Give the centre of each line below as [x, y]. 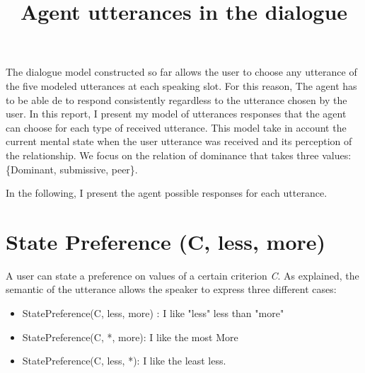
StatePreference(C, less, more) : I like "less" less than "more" [153, 313]
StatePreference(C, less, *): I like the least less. [124, 361]
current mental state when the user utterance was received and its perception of [179, 141]
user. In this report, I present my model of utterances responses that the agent [176, 114]
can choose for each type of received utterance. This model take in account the [176, 127]
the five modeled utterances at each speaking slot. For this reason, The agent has [181, 85]
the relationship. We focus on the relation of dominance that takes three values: [179, 155]
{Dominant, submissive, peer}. [72, 169]
